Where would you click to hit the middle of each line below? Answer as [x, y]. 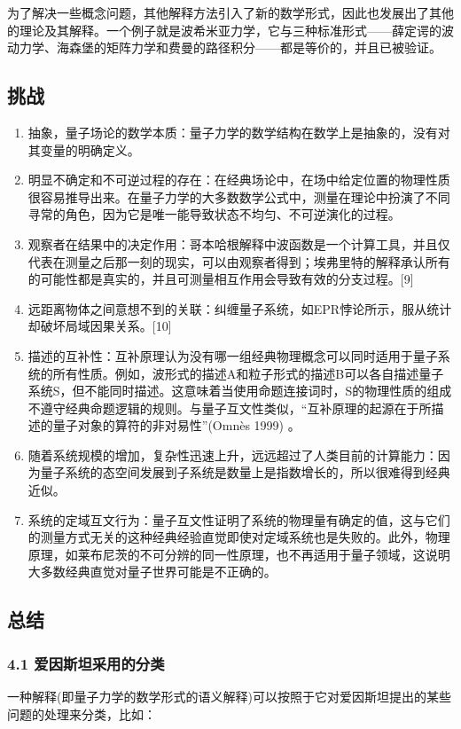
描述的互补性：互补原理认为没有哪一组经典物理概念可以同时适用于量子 [233, 355]
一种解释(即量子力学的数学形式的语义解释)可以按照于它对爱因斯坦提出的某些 [229, 697]
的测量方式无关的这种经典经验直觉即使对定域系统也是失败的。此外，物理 [239, 537]
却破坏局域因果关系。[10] [100, 326]
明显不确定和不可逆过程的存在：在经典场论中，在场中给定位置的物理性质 [239, 180]
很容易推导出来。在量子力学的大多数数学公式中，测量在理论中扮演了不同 [239, 196]
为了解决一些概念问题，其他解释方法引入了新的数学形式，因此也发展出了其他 [230, 12]
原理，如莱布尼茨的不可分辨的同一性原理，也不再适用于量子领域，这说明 [239, 554]
